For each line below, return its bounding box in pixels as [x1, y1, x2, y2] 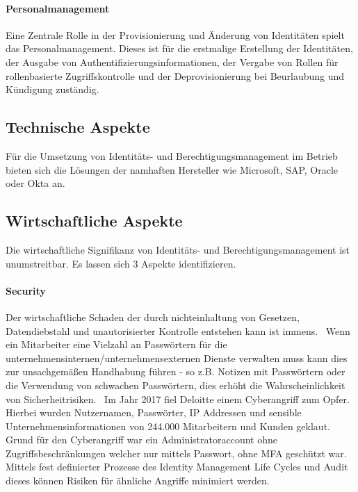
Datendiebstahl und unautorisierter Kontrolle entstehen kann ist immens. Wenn [6, 323, 350, 338]
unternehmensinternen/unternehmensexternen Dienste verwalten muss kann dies [6, 350, 348, 365]
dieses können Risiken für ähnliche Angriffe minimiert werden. [6, 473, 270, 488]
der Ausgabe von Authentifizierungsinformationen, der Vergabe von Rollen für [6, 54, 339, 69]
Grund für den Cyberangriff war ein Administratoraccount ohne [6, 432, 277, 447]
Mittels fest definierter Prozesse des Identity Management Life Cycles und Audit [6, 459, 348, 474]
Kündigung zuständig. [6, 82, 99, 97]
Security [6, 283, 46, 297]
